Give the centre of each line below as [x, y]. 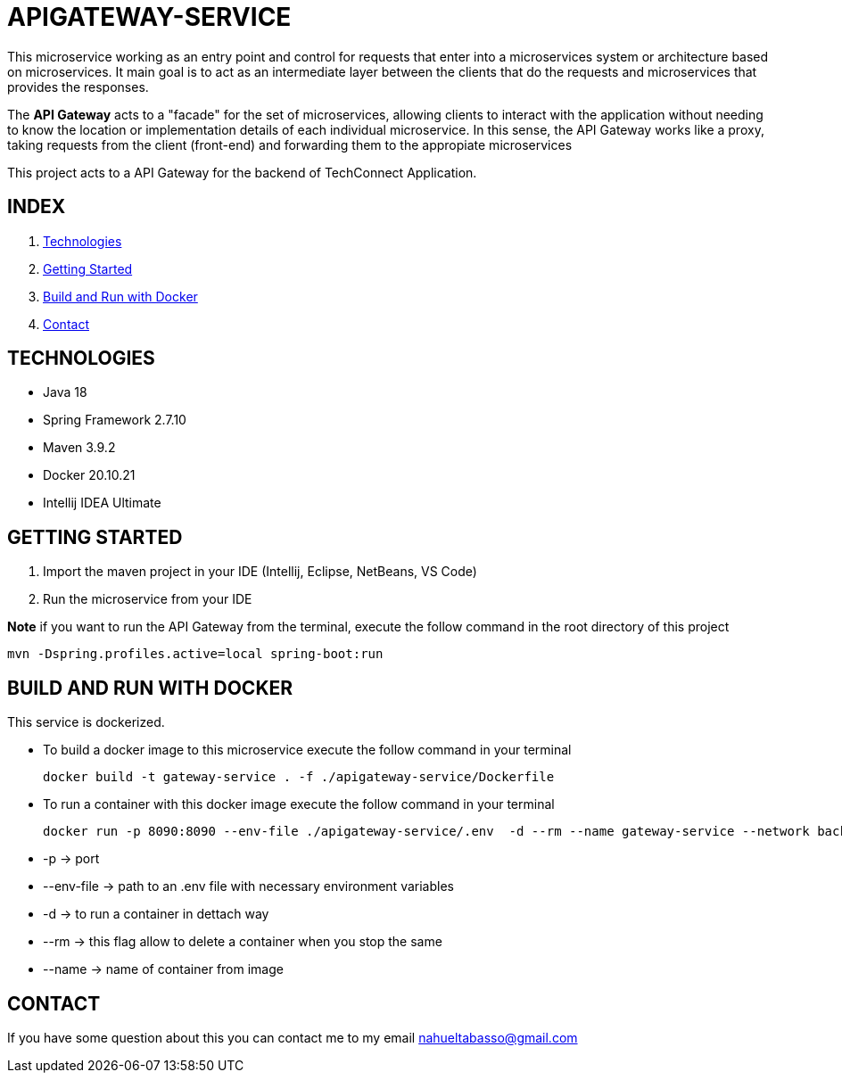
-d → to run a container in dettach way [156, 914]
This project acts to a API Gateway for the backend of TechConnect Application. [242, 172]
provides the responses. [78, 87]
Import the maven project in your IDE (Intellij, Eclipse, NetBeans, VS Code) [260, 572]
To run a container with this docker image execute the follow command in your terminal [299, 804]
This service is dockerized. [86, 722]
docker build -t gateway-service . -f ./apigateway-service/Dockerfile [299, 777]
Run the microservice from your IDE [148, 599]
